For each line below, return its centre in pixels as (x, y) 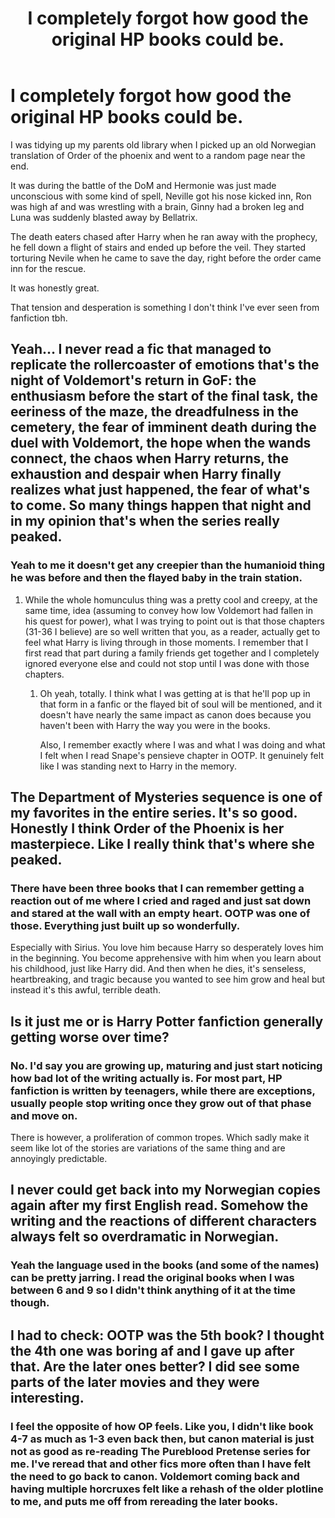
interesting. (47, 1397)
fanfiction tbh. (39, 318)
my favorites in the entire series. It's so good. (154, 813)
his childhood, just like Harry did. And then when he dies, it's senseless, (158, 969)
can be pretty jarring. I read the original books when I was (152, 1278)
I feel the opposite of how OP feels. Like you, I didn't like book (162, 1426)
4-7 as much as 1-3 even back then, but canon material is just (162, 1439)
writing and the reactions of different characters (164, 1221)
